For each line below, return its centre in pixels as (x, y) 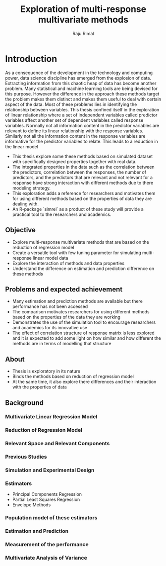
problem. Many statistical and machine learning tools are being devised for (81, 89)
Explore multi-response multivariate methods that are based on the (81, 242)
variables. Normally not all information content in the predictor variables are (82, 125)
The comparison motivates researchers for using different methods (81, 312)
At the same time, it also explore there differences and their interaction (84, 382)
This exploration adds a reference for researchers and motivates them (84, 193)
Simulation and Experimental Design (50, 470)
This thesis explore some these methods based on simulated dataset (83, 156)
